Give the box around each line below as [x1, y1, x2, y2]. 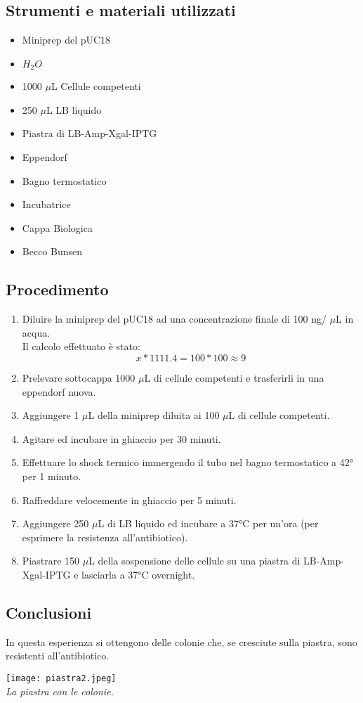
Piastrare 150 [22, 553, 80, 568]
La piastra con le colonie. [6, 683, 114, 698]
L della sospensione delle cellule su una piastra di [88, 553, 301, 568]
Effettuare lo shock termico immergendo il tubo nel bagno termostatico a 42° [22, 455, 354, 470]
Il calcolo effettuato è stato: [22, 339, 140, 354]
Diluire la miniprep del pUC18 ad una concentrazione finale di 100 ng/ [22, 311, 326, 326]
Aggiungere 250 [22, 516, 89, 531]
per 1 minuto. [22, 468, 81, 483]
